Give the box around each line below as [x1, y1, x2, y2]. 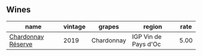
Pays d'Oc [132, 40, 161, 48]
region [143, 22, 162, 30]
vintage [63, 22, 86, 30]
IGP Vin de [132, 32, 162, 41]
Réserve [9, 40, 33, 48]
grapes [98, 22, 119, 30]
